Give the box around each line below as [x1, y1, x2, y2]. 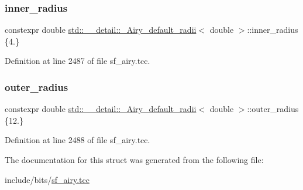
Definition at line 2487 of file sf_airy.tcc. [5, 55, 150, 67]
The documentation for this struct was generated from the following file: [5, 154, 264, 165]
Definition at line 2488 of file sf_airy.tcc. [5, 134, 150, 146]
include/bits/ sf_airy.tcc [5, 173, 89, 185]
